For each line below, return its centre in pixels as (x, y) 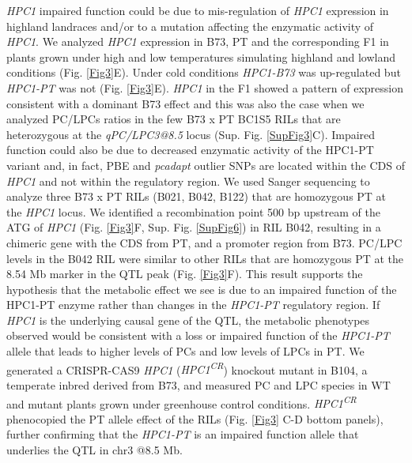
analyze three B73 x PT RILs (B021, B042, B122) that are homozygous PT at (197, 196)
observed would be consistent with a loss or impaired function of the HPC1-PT (198, 335)
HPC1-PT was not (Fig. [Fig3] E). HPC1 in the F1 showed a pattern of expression (205, 87)
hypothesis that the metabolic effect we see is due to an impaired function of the (202, 289)
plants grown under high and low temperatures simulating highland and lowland (201, 56)
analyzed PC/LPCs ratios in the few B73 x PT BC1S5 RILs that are (174, 119)
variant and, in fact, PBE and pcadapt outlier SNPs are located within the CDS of (206, 165)
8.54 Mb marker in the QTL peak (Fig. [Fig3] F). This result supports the (185, 274)
